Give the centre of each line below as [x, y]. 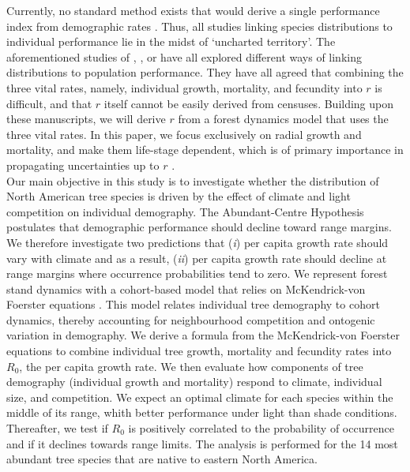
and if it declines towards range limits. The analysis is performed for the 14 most [202, 443]
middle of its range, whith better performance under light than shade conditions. [202, 412]
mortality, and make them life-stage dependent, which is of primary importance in [205, 150]
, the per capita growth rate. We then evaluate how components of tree [191, 366]
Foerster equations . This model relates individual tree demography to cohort [193, 304]
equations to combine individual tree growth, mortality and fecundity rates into [199, 351]
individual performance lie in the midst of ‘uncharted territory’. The [171, 41]
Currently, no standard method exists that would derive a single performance [193, 10]
